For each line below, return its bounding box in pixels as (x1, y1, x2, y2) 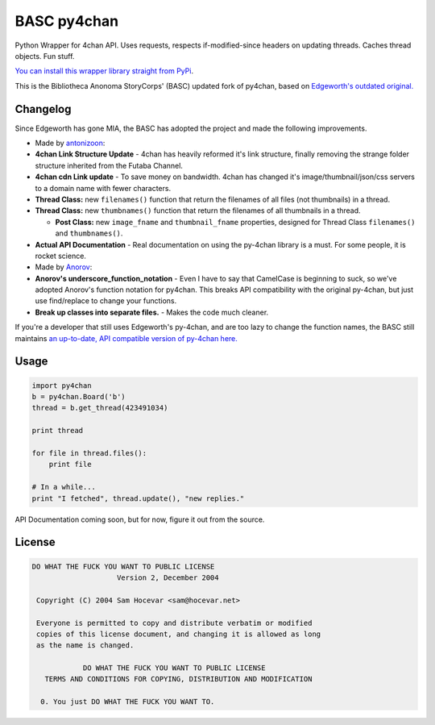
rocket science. (35, 251, 86, 260)
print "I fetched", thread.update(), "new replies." (31, 494, 245, 503)
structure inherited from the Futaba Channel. (35, 160, 183, 170)
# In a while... (31, 482, 97, 492)
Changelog (14, 102, 72, 116)
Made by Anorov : (35, 262, 93, 272)
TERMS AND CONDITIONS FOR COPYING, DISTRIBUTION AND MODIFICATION (44, 674, 313, 684)
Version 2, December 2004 (117, 573, 219, 582)
